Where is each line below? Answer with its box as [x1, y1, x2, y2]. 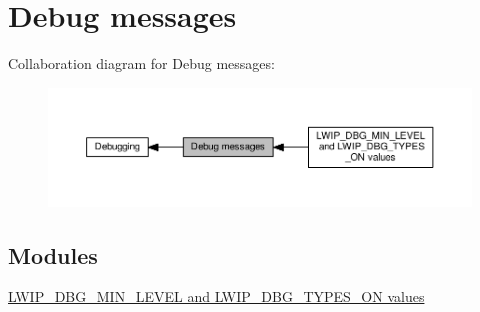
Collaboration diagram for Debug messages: [8, 53, 275, 74]
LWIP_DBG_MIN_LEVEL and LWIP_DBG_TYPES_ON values [8, 286, 425, 307]
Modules [8, 239, 98, 270]
